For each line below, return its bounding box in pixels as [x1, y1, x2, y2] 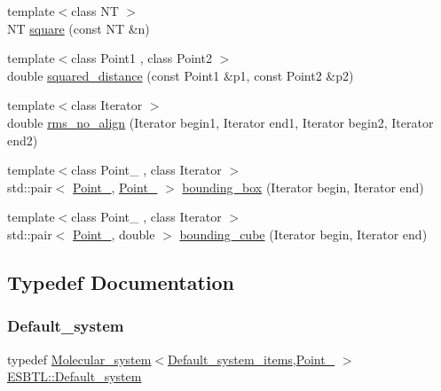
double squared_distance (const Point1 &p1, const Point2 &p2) [7, 66, 354, 84]
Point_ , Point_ [73, 177, 158, 196]
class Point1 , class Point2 [71, 49, 212, 67]
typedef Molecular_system [7, 349, 152, 368]
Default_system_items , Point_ [168, 349, 335, 368]
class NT [71, 2, 119, 20]
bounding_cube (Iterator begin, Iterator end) [179, 224, 428, 243]
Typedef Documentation [7, 268, 234, 295]
